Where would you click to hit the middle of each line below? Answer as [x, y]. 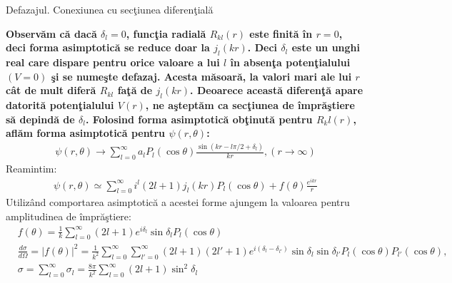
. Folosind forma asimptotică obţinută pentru [199, 119]
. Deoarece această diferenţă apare [277, 90]
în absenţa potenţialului [290, 62]
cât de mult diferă [51, 90]
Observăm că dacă [51, 33]
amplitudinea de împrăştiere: [69, 216]
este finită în [281, 33]
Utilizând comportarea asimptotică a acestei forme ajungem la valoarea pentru [178, 202]
